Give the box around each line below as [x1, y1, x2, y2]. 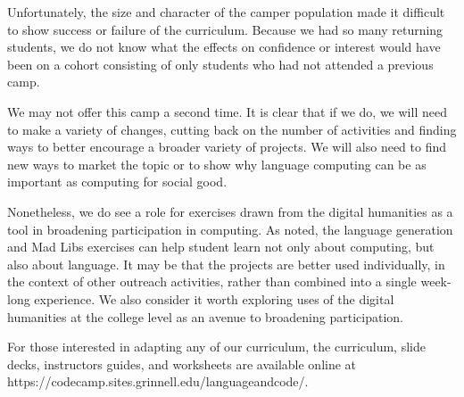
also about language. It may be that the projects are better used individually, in [7, 254, 445, 273]
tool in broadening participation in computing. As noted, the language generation [7, 219, 453, 238]
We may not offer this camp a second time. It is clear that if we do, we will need [7, 102, 447, 120]
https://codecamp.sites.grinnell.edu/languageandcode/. [7, 372, 309, 391]
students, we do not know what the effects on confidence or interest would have [7, 37, 441, 56]
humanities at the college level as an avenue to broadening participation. [7, 307, 403, 326]
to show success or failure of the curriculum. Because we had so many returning [7, 20, 443, 38]
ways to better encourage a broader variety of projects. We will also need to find [7, 137, 446, 156]
